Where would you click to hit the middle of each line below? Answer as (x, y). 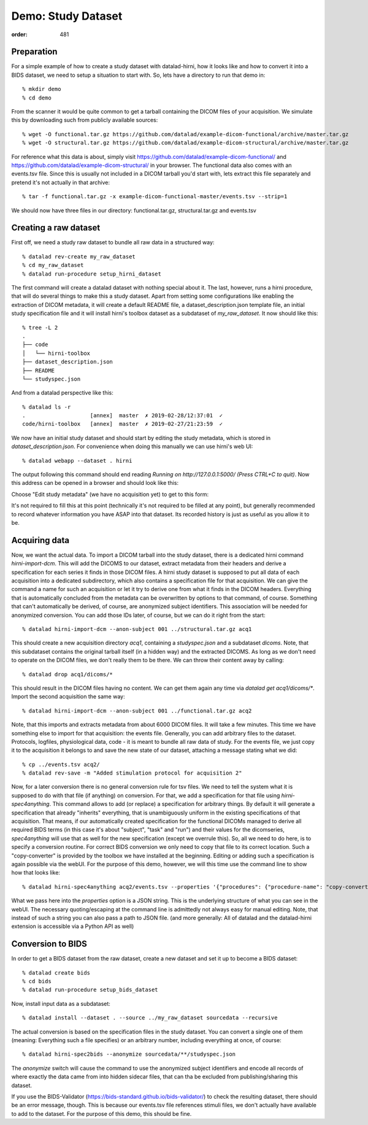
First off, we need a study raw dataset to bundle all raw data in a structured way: (113, 242)
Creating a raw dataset (56, 228)
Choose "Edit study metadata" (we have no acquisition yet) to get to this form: (110, 494)
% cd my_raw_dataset (53, 265)
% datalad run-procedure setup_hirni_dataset (92, 274)
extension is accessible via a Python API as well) (73, 926)
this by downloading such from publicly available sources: (85, 120)
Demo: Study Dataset (67, 16)
